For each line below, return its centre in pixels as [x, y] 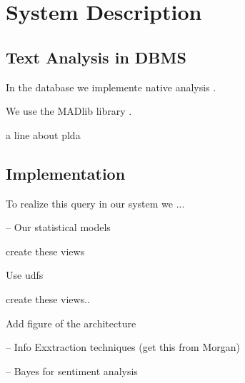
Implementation [66, 173]
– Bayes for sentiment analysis [72, 371]
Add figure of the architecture [71, 323]
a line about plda [43, 134]
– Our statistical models [58, 227]
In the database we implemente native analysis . [111, 87]
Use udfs [25, 275]
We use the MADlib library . [69, 111]
